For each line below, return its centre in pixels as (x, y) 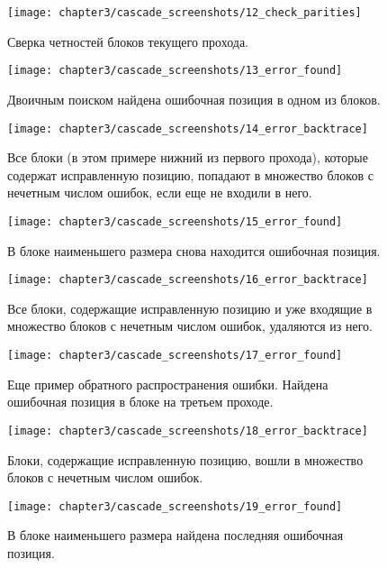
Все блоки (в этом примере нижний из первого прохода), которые (188, 157)
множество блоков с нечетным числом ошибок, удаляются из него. (190, 326)
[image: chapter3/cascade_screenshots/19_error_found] (175, 506)
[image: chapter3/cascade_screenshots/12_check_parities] (184, 13)
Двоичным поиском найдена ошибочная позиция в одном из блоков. (194, 99)
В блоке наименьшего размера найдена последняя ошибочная (175, 535)
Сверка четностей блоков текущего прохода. (128, 41)
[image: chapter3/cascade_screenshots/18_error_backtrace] (188, 431)
